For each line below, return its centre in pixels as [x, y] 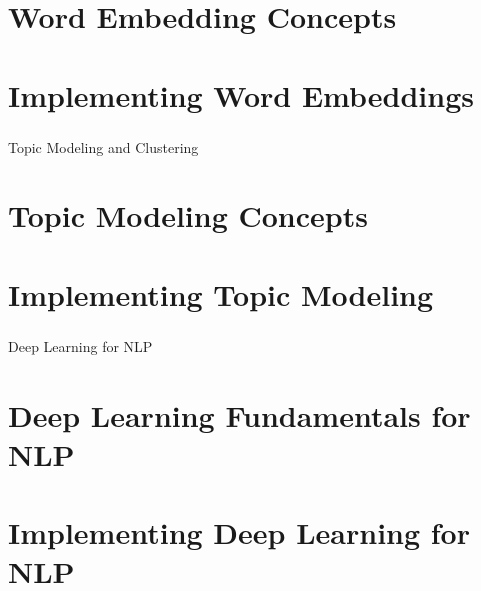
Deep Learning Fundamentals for [239, 414]
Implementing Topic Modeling [221, 293]
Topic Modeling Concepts [188, 215]
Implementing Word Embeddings [241, 94]
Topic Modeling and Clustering [103, 146]
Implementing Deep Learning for [239, 532]
